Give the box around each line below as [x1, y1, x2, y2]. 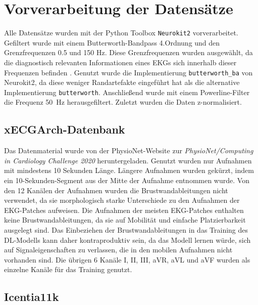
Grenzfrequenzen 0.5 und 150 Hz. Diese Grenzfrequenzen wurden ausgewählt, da [4, 47, 253, 58]
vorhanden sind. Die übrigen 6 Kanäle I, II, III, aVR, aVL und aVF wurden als [4, 254, 250, 265]
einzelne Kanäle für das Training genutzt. [4, 264, 132, 275]
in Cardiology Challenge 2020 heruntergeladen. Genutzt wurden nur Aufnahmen [4, 155, 252, 165]
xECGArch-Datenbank [4, 121, 125, 137]
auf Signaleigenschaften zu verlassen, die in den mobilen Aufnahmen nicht [4, 244, 233, 255]
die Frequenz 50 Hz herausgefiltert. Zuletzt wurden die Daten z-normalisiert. [4, 97, 242, 107]
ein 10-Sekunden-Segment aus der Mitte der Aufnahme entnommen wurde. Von [4, 175, 249, 186]
